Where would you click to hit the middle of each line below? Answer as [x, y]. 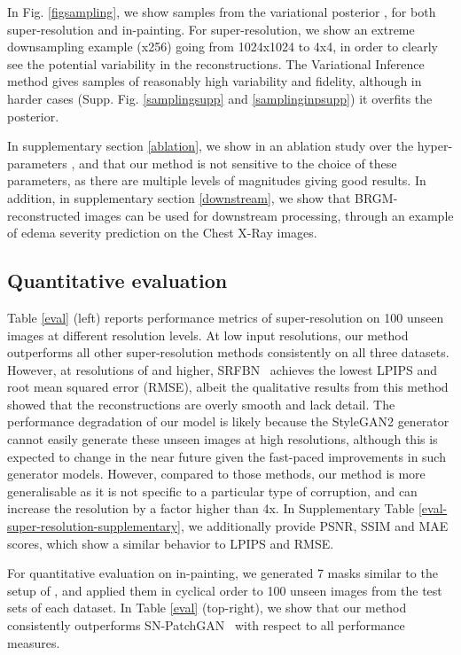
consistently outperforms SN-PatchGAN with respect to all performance [206, 625]
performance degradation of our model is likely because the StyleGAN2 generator [228, 421]
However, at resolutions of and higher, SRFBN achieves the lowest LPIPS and [222, 369]
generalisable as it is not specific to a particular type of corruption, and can [212, 491]
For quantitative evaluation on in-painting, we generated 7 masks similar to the [223, 573]
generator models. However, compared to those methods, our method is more [216, 474]
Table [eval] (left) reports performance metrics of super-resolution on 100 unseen [226, 317]
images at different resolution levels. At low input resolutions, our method [208, 335]
